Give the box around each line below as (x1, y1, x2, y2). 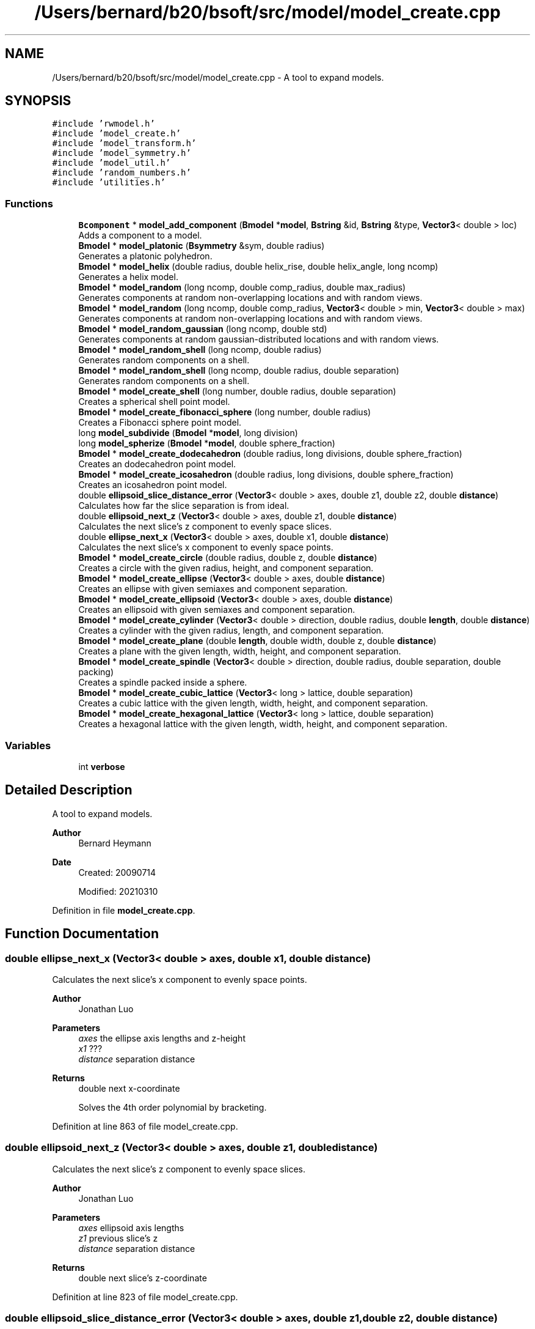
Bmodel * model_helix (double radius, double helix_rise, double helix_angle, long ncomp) (78, 261, 439, 272)
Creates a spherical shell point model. (78, 396, 230, 407)
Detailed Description (5, 782, 133, 798)
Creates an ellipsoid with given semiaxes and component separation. (78, 604, 355, 615)
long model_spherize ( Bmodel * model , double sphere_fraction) (78, 438, 335, 449)
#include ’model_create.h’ (52, 128, 181, 139)
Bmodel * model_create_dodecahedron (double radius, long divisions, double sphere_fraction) (78, 448, 462, 459)
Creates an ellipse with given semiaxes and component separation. (78, 583, 348, 594)
